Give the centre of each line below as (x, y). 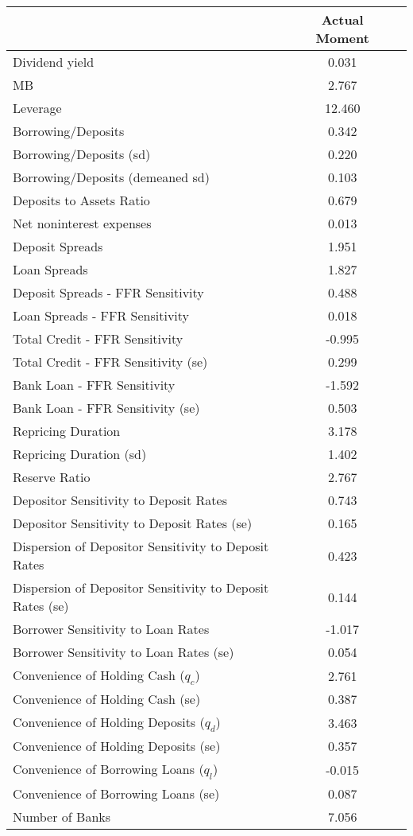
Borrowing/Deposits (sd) (82, 154)
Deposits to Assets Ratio (81, 200)
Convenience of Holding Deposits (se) (117, 746)
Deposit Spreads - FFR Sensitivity (108, 292)
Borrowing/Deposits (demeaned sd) (111, 177)
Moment (342, 38)
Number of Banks (62, 816)
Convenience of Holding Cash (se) (107, 699)
